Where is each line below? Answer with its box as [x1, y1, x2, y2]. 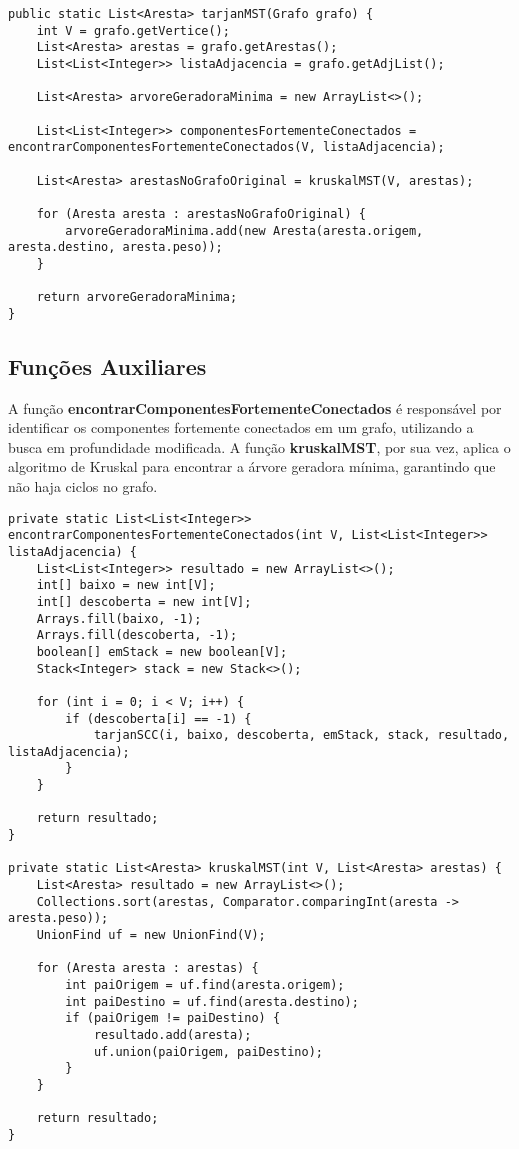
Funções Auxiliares [8, 350, 207, 381]
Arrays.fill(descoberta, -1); [36, 628, 238, 643]
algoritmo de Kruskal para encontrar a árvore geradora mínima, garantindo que [8, 456, 496, 477]
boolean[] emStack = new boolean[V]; [36, 644, 288, 659]
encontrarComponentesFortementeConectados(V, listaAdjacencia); [8, 140, 445, 155]
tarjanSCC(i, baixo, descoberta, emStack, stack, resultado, [93, 728, 510, 743]
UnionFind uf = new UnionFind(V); [36, 928, 266, 943]
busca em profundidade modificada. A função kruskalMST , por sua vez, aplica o [8, 436, 511, 457]
